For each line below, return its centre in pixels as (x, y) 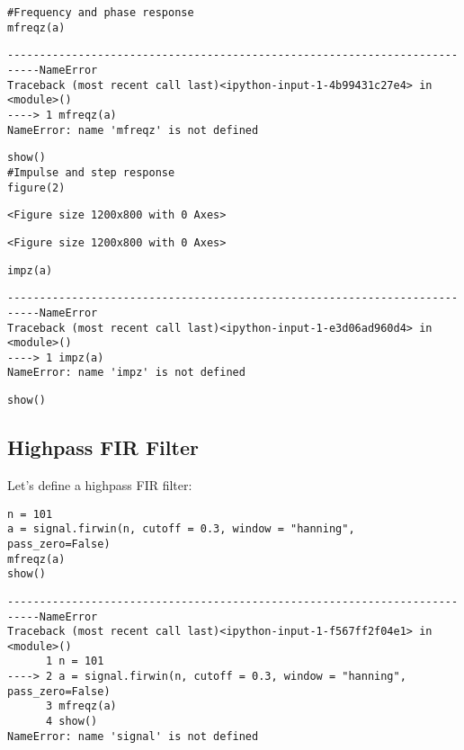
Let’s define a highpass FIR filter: (100, 484)
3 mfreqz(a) (81, 706)
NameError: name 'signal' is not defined (133, 736)
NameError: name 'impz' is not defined (126, 373)
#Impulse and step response (91, 172)
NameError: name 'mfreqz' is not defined (133, 130)
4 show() (71, 722)
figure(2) (36, 187)
